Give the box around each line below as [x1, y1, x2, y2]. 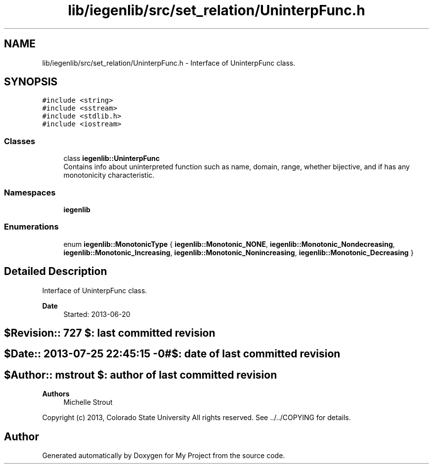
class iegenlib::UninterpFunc [63, 154, 160, 163]
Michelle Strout [63, 398, 113, 407]
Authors [42, 390, 70, 398]
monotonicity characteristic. [63, 171, 155, 180]
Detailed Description [4, 265, 107, 278]
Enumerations [4, 222, 59, 232]
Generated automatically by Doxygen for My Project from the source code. [42, 451, 285, 460]
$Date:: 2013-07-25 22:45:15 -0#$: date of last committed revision [4, 348, 341, 360]
